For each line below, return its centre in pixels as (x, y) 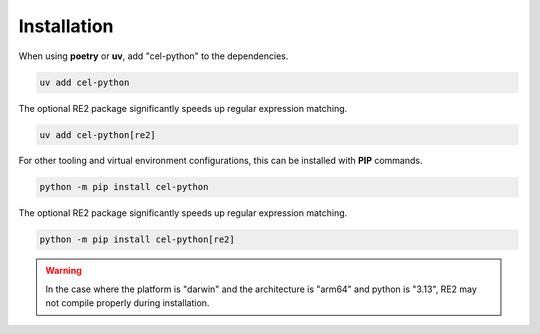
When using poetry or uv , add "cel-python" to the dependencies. (153, 56)
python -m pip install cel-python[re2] (137, 239)
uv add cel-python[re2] (98, 134)
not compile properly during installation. (127, 303)
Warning (63, 271)
